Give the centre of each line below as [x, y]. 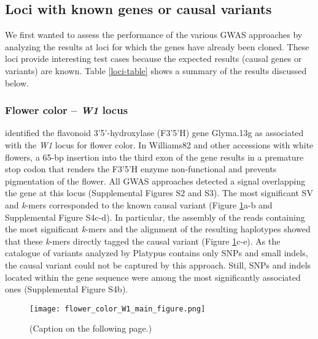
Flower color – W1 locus [67, 110]
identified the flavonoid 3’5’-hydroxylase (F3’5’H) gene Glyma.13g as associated [154, 133]
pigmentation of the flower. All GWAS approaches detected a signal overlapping [155, 181]
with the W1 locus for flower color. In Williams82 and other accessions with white [159, 144]
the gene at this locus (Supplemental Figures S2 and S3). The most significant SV [159, 193]
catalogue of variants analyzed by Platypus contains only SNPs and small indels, [157, 253]
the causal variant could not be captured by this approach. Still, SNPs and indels [158, 265]
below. [17, 82]
